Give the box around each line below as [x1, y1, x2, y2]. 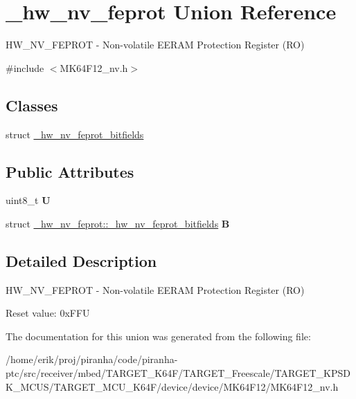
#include [6, 60, 44, 75]
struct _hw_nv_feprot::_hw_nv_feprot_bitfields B [6, 216, 230, 230]
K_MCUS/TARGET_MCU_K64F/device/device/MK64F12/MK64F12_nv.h [6, 379, 339, 393]
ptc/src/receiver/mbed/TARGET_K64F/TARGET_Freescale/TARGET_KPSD [6, 366, 350, 380]
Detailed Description [6, 250, 157, 271]
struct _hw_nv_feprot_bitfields [6, 127, 144, 141]
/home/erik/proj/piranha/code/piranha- [6, 352, 178, 366]
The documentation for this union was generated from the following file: [6, 328, 311, 343]
